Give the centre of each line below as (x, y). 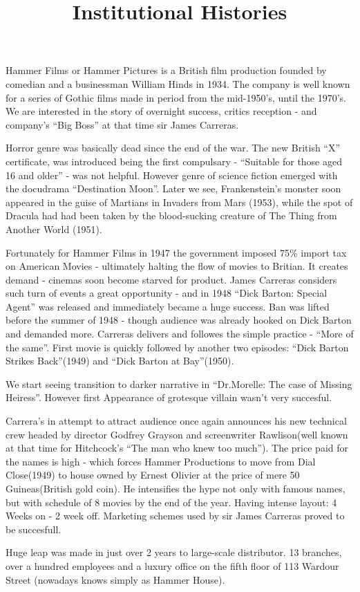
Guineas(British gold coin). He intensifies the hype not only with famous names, (176, 488)
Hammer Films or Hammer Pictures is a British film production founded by (166, 70)
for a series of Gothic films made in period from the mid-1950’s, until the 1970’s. (176, 97)
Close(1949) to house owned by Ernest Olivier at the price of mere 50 (153, 475)
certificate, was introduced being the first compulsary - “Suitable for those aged (174, 161)
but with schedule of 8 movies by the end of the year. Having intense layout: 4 (171, 502)
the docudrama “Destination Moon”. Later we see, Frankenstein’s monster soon (173, 188)
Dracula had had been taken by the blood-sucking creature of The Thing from (171, 215)
